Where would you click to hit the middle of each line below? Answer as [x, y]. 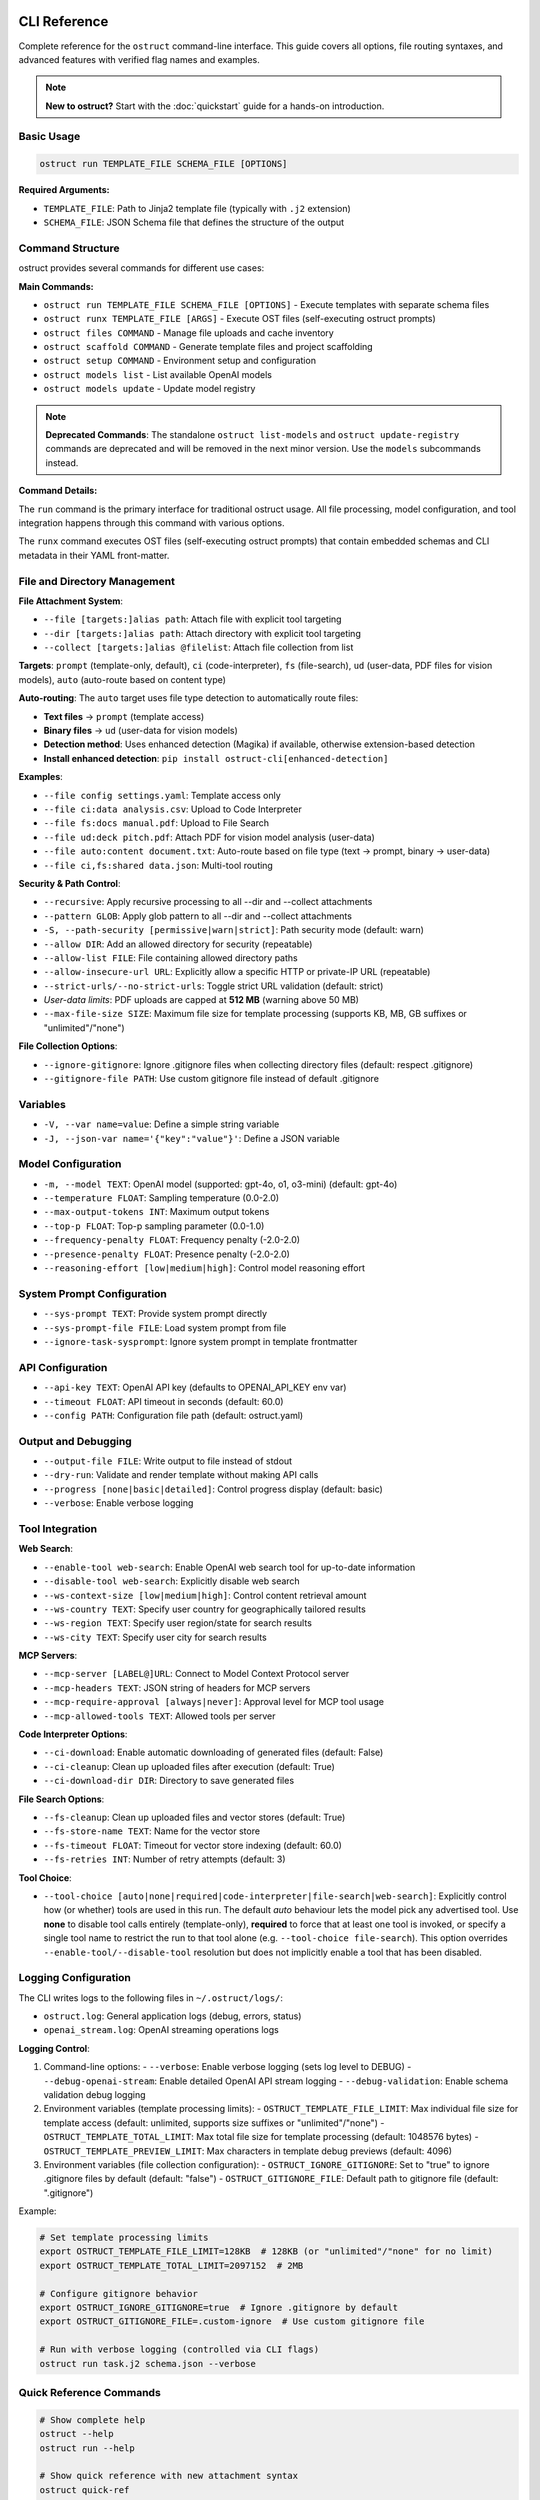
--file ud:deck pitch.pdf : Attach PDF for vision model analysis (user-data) [209, 837]
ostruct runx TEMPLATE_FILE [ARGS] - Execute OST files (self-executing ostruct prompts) [240, 319]
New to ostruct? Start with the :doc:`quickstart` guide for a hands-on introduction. [215, 106]
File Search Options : [61, 1799]
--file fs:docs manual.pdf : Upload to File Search [156, 823]
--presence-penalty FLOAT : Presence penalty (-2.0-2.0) [166, 1254]
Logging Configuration [75, 1978]
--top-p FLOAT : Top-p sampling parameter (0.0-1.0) [154, 1226]
